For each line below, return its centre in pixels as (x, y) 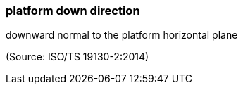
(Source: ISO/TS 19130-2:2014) (77, 57)
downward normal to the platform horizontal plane (122, 35)
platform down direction (73, 11)
